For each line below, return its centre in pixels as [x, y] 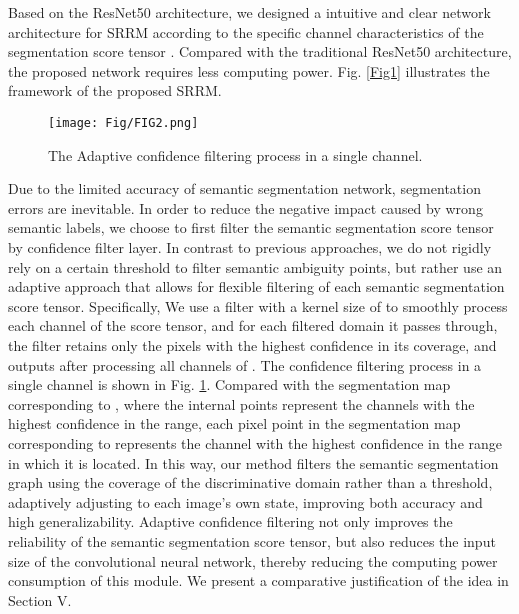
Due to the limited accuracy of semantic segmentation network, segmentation [244, 188]
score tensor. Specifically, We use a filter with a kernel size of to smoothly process [258, 305]
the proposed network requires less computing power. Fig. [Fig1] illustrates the [249, 70]
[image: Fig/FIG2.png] [123, 122]
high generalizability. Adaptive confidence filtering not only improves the [230, 521]
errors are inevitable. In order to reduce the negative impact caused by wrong [245, 207]
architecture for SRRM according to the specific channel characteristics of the [246, 31]
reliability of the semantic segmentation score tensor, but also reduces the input [252, 540]
